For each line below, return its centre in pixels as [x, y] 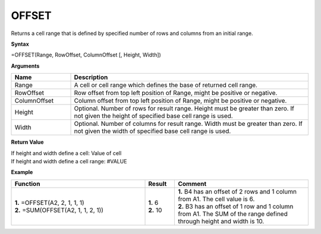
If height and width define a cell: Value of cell [66, 153]
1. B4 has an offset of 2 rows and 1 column [237, 191]
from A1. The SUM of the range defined [233, 214]
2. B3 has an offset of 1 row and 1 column [236, 206]
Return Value [27, 142]
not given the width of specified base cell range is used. [152, 131]
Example [22, 172]
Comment [192, 184]
